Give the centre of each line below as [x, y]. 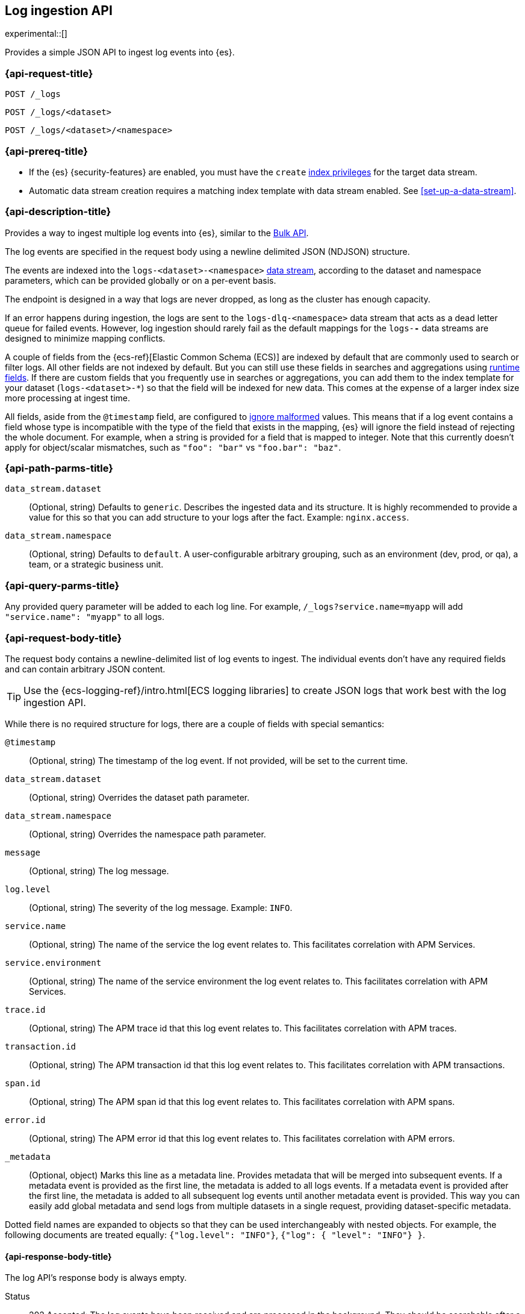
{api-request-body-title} [64, 638]
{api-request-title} [49, 73]
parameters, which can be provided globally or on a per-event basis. [141, 280]
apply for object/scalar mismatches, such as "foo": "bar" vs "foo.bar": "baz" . [173, 447]
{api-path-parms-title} [59, 468]
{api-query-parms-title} [62, 585]
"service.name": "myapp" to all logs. [85, 617]
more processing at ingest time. [68, 398]
